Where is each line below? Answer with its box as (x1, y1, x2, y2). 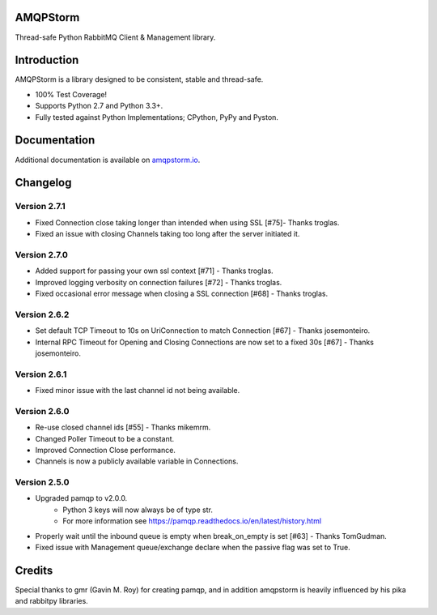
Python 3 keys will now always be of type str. (62, 505, 214, 515)
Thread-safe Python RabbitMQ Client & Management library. (15, 32, 216, 42)
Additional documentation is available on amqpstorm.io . (15, 155, 201, 164)
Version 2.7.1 (15, 201, 66, 212)
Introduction (15, 53, 79, 67)
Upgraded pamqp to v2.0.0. (35, 493, 128, 503)
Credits (15, 563, 53, 577)
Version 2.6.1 (15, 369, 67, 380)
